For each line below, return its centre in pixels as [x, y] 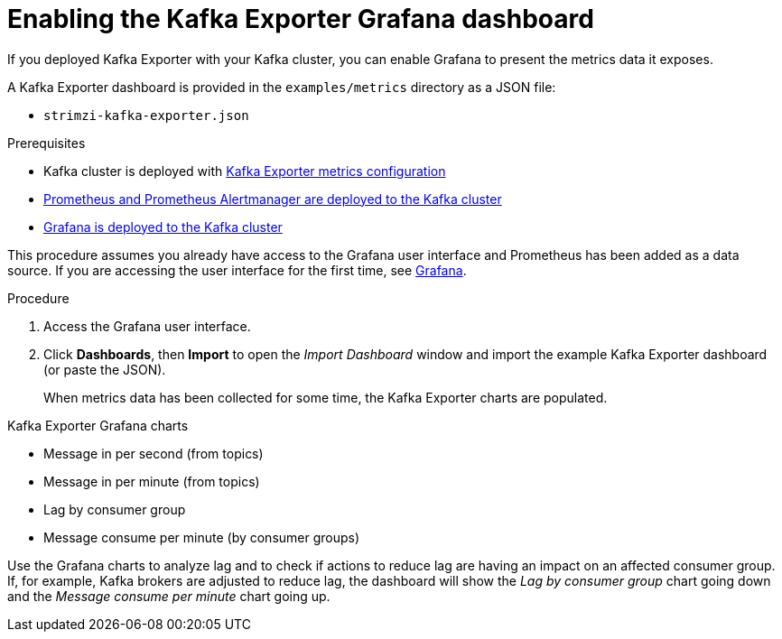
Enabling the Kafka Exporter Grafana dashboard [301, 19]
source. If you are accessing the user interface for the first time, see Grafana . [237, 270]
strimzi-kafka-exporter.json [146, 115]
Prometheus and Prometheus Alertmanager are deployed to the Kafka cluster [273, 199]
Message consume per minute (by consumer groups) [202, 537]
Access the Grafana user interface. [147, 326]
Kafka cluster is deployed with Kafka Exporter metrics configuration [245, 171]
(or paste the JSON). [105, 369]
